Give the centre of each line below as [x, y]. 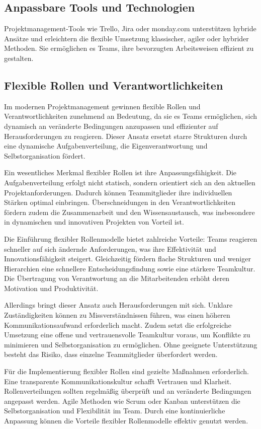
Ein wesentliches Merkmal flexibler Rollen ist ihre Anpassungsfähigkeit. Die [120, 172]
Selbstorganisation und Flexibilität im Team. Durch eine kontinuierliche [115, 411]
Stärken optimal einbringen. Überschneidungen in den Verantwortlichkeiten [120, 202]
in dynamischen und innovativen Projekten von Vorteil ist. [94, 222]
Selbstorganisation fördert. [45, 155]
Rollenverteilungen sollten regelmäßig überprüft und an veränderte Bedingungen [128, 391]
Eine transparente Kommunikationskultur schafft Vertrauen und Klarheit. [118, 381]
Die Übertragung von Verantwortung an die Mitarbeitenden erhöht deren [117, 278]
